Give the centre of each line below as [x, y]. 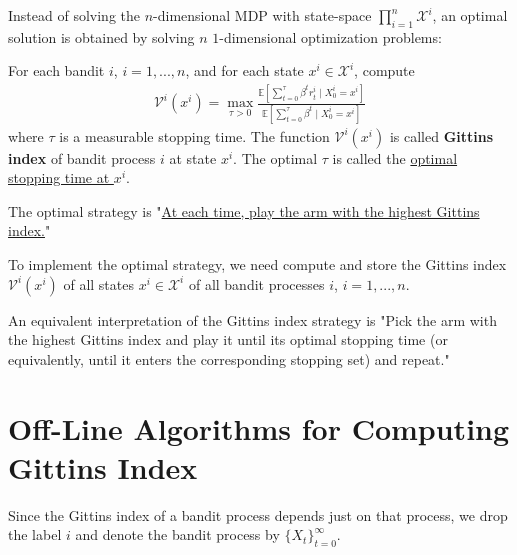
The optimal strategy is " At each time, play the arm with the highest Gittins [244, 210]
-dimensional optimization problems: [330, 36]
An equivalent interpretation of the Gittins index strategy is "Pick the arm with [252, 319]
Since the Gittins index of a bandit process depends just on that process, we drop [258, 514]
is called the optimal [395, 157]
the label [35, 534]
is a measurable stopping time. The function [194, 135]
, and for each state [244, 70]
